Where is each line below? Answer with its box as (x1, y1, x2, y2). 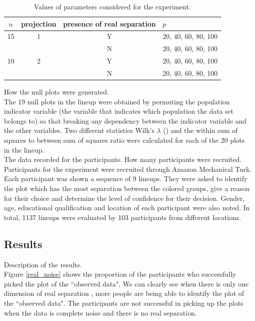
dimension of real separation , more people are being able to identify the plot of (4, 288, 244, 298)
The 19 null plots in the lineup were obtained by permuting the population (4, 96, 230, 106)
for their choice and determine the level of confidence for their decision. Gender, (4, 193, 245, 203)
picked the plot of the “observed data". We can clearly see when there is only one (4, 278, 249, 289)
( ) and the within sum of (163, 125, 238, 135)
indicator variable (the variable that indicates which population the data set (4, 106, 234, 116)
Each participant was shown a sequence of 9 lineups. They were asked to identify (4, 173, 248, 184)
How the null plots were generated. (4, 87, 109, 97)
